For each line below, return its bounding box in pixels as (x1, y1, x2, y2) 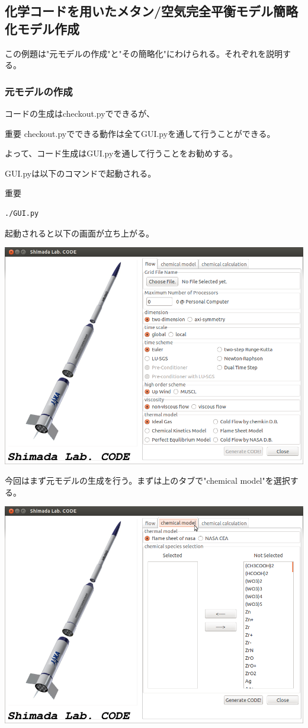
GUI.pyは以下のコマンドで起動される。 (5, 167, 156, 179)
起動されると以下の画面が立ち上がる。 (5, 226, 154, 239)
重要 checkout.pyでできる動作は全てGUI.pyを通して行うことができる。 (5, 127, 275, 139)
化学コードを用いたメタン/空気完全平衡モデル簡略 (5, 2, 299, 20)
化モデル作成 (5, 19, 79, 37)
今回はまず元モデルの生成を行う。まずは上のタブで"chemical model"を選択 (5, 474, 290, 487)
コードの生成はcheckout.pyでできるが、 (5, 107, 155, 119)
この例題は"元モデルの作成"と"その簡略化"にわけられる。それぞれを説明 (5, 47, 283, 59)
